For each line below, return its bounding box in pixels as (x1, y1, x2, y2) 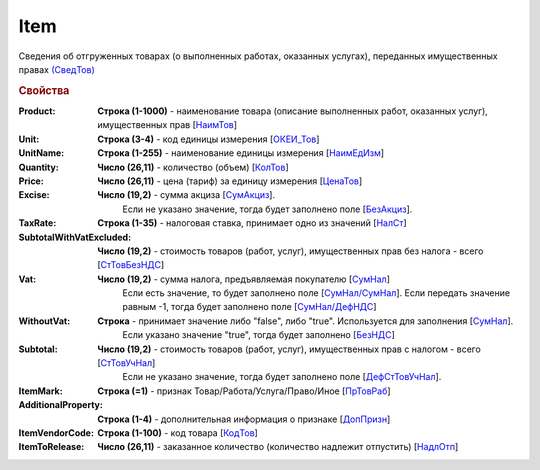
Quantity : (18, 161, 59, 173)
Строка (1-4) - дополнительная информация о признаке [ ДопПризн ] (97, 413, 391, 425)
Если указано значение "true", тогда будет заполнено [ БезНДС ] (122, 329, 395, 341)
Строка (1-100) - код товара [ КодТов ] (97, 426, 259, 439)
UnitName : (18, 147, 65, 159)
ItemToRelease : (18, 441, 85, 453)
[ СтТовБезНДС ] (97, 259, 165, 271)
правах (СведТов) (18, 63, 95, 75)
